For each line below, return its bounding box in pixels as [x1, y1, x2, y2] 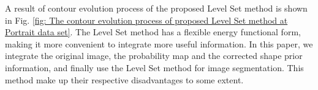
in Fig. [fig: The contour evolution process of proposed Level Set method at [5, 13, 288, 26]
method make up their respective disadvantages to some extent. [5, 73, 244, 86]
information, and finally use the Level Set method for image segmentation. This [5, 61, 304, 74]
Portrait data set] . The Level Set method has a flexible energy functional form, [5, 26, 301, 38]
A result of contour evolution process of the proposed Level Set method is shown [5, 2, 308, 14]
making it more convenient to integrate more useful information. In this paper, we [5, 37, 313, 50]
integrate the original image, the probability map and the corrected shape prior [5, 49, 303, 62]
